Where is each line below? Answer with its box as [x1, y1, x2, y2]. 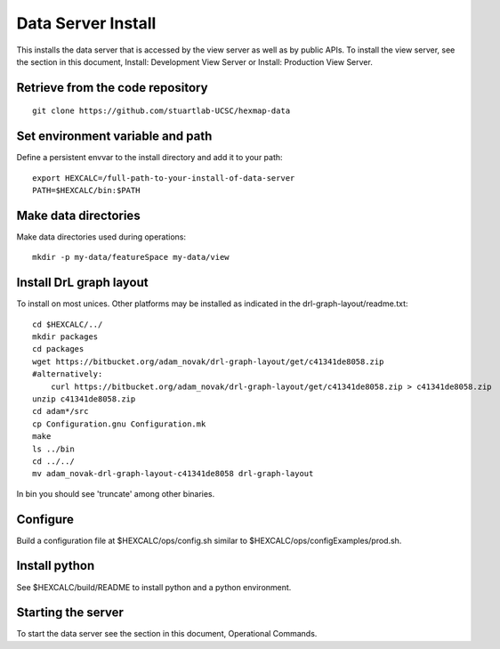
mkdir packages [32, 332, 99, 342]
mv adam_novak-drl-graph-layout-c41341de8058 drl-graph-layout [32, 468, 314, 479]
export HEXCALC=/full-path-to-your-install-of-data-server [32, 173, 295, 183]
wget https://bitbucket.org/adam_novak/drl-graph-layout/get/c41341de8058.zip [32, 356, 384, 367]
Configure [16, 512, 75, 527]
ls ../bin [32, 443, 75, 454]
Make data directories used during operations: [16, 231, 187, 242]
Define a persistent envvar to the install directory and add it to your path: [16, 152, 284, 163]
